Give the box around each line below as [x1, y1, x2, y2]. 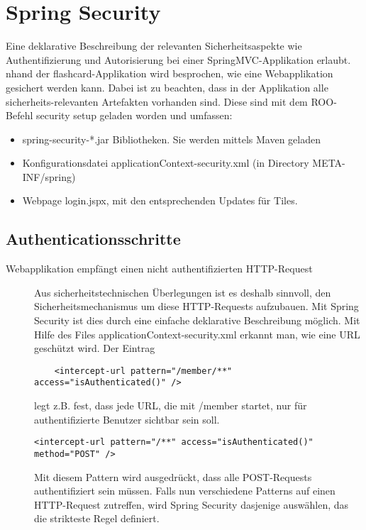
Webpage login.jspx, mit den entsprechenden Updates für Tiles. [22, 193, 298, 208]
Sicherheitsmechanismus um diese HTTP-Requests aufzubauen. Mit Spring [34, 299, 359, 314]
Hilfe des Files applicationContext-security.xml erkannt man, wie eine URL [34, 326, 360, 341]
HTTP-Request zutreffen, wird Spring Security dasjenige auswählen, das [34, 497, 349, 512]
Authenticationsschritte [6, 228, 181, 250]
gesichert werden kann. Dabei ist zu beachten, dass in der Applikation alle [6, 79, 328, 94]
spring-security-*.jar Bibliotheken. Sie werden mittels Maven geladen [22, 131, 321, 146]
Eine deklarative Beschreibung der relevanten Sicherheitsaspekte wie [6, 38, 302, 53]
